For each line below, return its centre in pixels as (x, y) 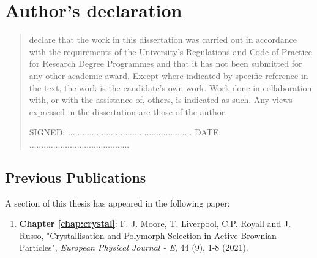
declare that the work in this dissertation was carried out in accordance (163, 40)
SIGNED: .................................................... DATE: (125, 132)
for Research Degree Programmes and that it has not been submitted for (166, 63)
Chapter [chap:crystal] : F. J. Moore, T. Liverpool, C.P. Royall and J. (155, 223)
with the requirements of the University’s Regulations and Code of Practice (170, 51)
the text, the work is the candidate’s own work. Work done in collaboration (170, 87)
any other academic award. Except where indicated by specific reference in (169, 75)
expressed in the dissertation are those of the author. (128, 111)
